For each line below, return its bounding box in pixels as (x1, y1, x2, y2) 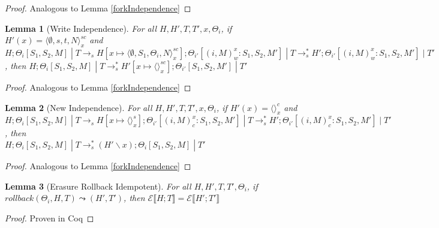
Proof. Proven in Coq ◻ (5, 211, 94, 224)
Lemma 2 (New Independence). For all (5, 101, 152, 113)
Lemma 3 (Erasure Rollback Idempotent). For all (5, 179, 191, 192)
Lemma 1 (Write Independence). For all (5, 22, 157, 34)
